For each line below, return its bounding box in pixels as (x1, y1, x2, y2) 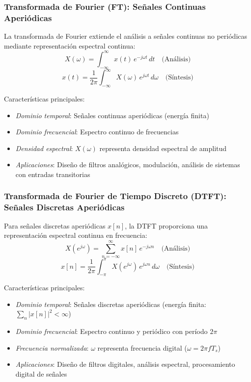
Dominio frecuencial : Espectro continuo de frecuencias (15, 127, 179, 137)
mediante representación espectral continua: (4, 40, 136, 51)
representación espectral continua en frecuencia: (4, 230, 147, 240)
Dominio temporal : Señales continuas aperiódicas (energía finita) (15, 110, 209, 120)
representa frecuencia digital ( (97, 342, 187, 353)
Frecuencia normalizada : (15, 342, 89, 353)
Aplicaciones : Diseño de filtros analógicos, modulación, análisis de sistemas (15, 159, 240, 170)
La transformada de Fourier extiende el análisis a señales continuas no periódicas (4, 31, 248, 41)
